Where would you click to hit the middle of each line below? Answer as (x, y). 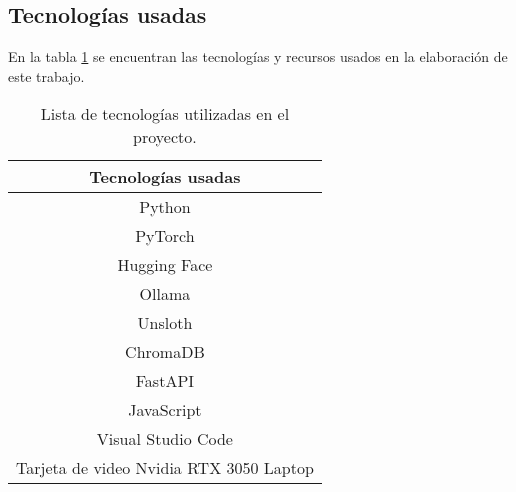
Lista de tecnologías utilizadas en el (165, 114)
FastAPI (165, 381)
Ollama (165, 294)
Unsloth (165, 323)
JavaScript (165, 410)
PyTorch (165, 236)
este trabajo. (46, 75)
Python (165, 207)
